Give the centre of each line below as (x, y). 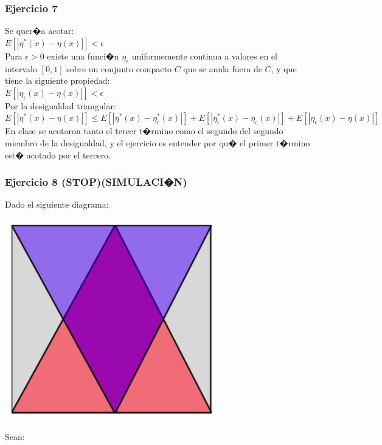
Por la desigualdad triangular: (61, 105)
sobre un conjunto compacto (119, 68)
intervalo (21, 68)
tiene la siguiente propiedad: (57, 80)
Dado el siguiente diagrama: (57, 204)
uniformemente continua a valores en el (204, 56)
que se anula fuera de (223, 68)
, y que (284, 68)
